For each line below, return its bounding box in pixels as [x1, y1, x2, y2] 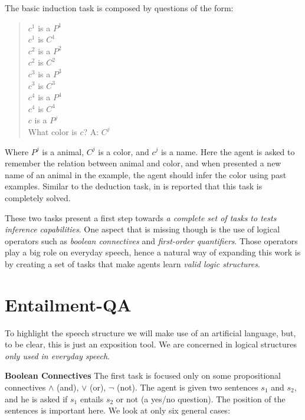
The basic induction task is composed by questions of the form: [5, 2, 234, 14]
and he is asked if [5, 392, 68, 405]
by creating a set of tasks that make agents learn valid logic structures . [5, 257, 260, 270]
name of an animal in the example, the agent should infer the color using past [5, 168, 287, 181]
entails [80, 392, 104, 405]
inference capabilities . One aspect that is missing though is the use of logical [5, 223, 280, 235]
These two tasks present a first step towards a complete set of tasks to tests [5, 211, 277, 224]
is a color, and [98, 145, 149, 157]
